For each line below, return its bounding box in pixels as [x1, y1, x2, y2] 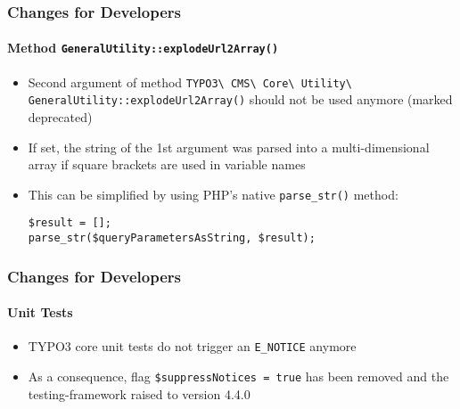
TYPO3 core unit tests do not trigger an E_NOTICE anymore [28, 337, 357, 356]
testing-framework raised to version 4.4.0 [28, 384, 251, 403]
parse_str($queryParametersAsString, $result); [28, 232, 316, 245]
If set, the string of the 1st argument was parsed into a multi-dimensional [28, 137, 430, 156]
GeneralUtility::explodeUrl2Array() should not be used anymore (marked [28, 90, 453, 109]
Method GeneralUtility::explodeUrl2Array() [7, 38, 279, 57]
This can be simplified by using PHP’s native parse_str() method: [28, 184, 398, 203]
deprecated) [28, 108, 93, 127]
